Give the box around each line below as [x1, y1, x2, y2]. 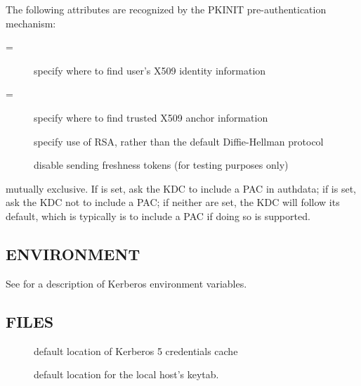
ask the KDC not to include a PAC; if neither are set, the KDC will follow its [6, 195, 340, 210]
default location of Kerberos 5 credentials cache [34, 343, 238, 358]
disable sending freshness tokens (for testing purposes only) [34, 157, 289, 172]
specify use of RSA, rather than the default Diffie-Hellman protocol [34, 134, 324, 148]
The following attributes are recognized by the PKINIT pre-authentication [6, 2, 327, 16]
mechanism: [6, 15, 56, 30]
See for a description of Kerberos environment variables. [6, 276, 247, 290]
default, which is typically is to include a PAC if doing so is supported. [6, 208, 310, 223]
